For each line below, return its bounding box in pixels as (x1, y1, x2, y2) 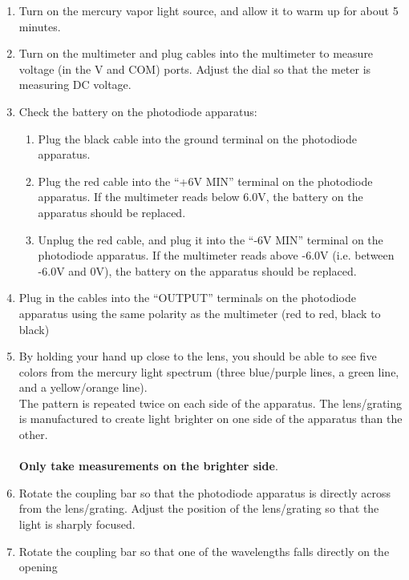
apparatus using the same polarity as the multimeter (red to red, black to (18, 304, 381, 321)
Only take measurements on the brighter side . (18, 457, 278, 474)
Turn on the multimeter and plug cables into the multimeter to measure (18, 45, 374, 62)
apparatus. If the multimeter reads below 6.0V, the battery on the (38, 188, 363, 205)
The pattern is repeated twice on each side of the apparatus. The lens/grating (18, 394, 403, 411)
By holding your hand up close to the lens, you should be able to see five (18, 348, 377, 365)
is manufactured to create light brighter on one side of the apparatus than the (18, 410, 403, 427)
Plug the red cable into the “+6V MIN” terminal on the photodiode (38, 172, 373, 189)
